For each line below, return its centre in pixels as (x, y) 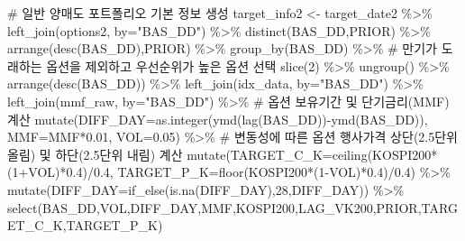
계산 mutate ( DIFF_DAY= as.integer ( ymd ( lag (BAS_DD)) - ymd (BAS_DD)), (218, 119)
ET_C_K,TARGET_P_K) (85, 225)
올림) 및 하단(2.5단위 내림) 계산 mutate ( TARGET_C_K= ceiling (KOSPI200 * (223, 154)
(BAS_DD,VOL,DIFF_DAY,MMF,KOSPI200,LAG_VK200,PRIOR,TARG (247, 207)
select (23, 207)
